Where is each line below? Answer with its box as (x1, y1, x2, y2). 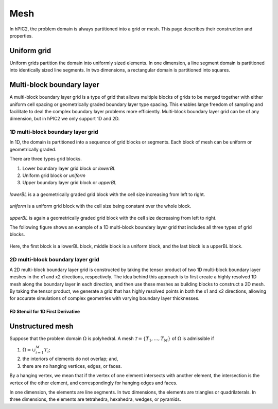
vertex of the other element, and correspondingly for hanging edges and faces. (9, 380, 178, 386)
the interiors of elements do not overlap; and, (22, 355, 118, 362)
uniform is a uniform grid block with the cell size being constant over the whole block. (9, 203, 192, 209)
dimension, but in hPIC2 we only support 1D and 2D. (9, 116, 120, 122)
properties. (9, 32, 33, 39)
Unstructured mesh (9, 322, 74, 331)
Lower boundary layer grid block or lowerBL (22, 165, 116, 171)
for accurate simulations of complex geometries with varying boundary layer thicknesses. (9, 295, 200, 301)
